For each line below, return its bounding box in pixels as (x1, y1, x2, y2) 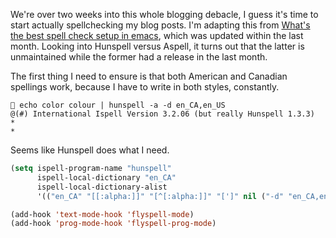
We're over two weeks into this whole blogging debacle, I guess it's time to (10, 9, 319, 20)
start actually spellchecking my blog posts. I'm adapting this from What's (10, 19, 311, 31)
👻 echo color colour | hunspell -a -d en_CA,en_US (10, 100, 226, 110)
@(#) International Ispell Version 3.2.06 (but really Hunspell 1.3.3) (10, 109, 315, 119)
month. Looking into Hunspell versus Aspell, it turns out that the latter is (10, 40, 305, 52)
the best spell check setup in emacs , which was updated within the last (10, 30, 304, 41)
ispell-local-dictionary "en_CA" (36, 172, 177, 183)
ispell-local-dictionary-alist (36, 182, 168, 192)
